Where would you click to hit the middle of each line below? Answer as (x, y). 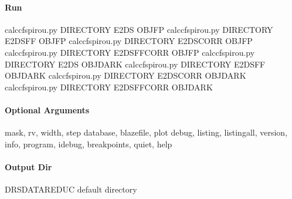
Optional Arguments (47, 109)
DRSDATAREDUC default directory (71, 189)
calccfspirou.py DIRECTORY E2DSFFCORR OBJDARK (109, 87)
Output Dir (28, 166)
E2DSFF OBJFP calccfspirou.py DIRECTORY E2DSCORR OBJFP (129, 41)
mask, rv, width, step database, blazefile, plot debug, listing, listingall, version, (146, 132)
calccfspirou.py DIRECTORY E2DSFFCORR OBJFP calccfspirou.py (130, 52)
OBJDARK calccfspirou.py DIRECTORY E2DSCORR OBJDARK (125, 75)
